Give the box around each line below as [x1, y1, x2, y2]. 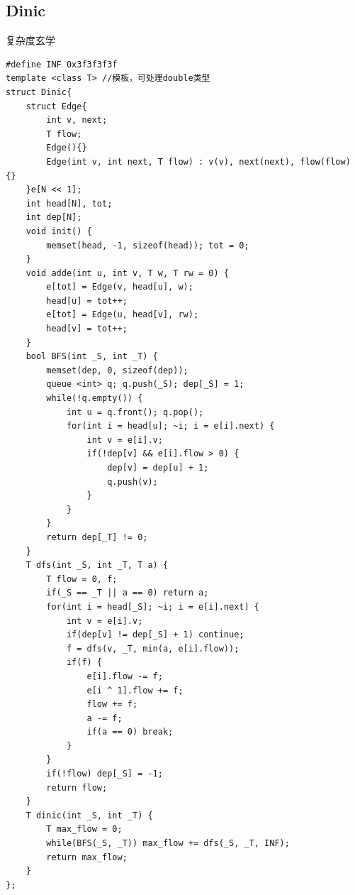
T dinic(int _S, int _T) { [26, 810, 153, 820]
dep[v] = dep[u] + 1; [107, 463, 209, 473]
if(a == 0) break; [86, 727, 174, 737]
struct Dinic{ [6, 87, 72, 97]
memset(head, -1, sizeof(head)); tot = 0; [46, 240, 249, 251]
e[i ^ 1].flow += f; [86, 685, 184, 696]
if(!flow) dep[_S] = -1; [46, 769, 163, 779]
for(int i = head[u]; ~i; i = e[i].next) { [66, 421, 275, 432]
